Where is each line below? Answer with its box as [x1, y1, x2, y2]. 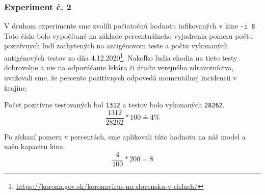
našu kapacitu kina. [4, 141, 65, 152]
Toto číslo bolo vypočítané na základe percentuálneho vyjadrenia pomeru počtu [4, 30, 253, 41]
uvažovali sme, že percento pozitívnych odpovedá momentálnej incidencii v [4, 72, 237, 82]
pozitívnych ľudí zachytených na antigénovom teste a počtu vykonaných [4, 40, 228, 51]
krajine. [4, 82, 28, 93]
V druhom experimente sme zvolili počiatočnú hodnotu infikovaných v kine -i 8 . [4, 20, 257, 31]
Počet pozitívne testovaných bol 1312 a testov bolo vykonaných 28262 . [4, 99, 225, 110]
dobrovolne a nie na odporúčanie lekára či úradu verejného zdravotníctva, [4, 62, 234, 73]
